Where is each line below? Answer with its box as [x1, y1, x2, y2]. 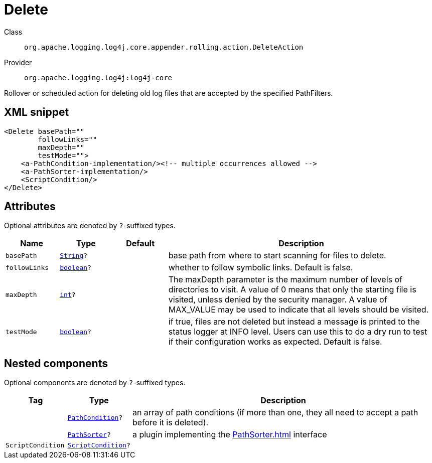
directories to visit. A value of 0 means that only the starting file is [168, 284, 416, 295]
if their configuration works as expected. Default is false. [168, 337, 382, 347]
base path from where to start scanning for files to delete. [168, 250, 386, 261]
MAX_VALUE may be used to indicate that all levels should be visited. [168, 304, 429, 315]
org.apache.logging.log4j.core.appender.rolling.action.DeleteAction [24, 43, 304, 51]
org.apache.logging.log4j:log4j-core [24, 73, 173, 82]
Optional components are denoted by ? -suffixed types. [4, 378, 186, 387]
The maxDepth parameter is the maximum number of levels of [168, 274, 402, 285]
